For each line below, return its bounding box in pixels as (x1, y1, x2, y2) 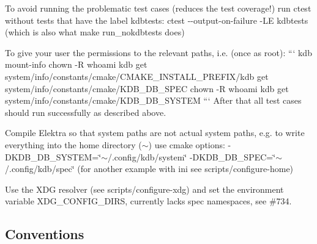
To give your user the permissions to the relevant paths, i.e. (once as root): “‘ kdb (5, 46, 312, 59)
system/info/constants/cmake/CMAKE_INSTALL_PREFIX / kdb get (5, 70, 269, 82)
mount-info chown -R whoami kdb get (5, 58, 147, 71)
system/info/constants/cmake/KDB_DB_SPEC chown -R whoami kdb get (5, 82, 289, 95)
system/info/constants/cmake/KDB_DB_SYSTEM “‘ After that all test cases (5, 94, 302, 107)
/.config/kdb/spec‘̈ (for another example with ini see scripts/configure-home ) (5, 162, 294, 175)
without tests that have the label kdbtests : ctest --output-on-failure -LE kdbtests (5, 13, 308, 26)
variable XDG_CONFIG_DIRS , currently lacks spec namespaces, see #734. (5, 195, 292, 207)
